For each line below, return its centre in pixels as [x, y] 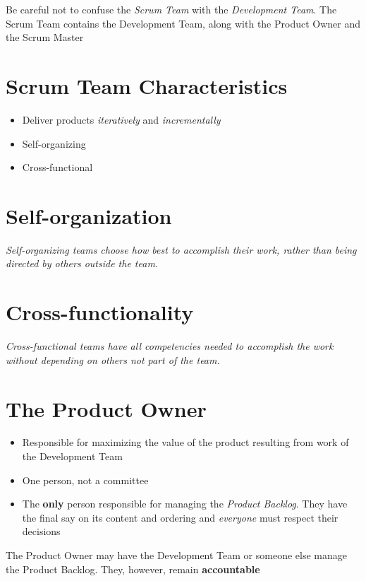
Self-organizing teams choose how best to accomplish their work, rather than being [181, 249]
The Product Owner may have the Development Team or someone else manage [176, 555]
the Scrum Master [45, 37]
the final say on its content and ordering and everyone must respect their [180, 517]
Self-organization [89, 215]
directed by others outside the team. [82, 263]
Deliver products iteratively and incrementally [121, 119]
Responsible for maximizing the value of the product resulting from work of [185, 442]
